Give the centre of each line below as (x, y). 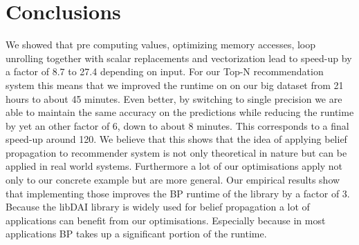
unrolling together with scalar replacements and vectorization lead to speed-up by (179, 58)
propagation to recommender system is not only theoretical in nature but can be (176, 152)
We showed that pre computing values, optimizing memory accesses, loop (161, 45)
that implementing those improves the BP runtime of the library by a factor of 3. (178, 193)
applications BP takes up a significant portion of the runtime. (136, 234)
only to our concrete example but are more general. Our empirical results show (173, 180)
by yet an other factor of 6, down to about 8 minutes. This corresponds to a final (177, 125)
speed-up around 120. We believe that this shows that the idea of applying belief (176, 139)
